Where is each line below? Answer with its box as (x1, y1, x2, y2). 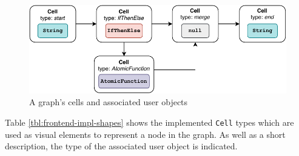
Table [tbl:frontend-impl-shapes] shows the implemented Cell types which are (5, 115, 294, 128)
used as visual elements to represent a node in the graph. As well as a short (5, 128, 286, 140)
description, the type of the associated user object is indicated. (5, 140, 238, 152)
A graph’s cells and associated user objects (29, 96, 188, 108)
